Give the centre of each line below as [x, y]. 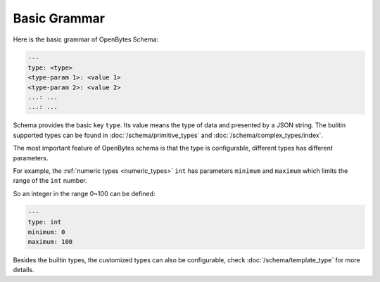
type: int [45, 222]
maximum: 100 [50, 242]
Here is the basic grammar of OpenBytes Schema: [85, 39]
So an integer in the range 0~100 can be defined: [84, 193]
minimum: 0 [46, 232]
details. [24, 270]
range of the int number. [50, 181]
